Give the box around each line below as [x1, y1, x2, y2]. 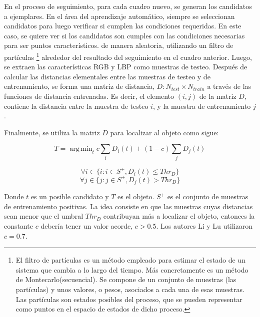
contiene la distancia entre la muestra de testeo [4, 100, 148, 111]
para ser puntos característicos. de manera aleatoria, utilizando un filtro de [4, 40, 233, 50]
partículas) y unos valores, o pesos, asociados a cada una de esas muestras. [15, 284, 244, 294]
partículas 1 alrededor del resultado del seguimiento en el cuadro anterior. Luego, [4, 50, 252, 62]
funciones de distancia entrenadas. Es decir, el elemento [4, 91, 174, 101]
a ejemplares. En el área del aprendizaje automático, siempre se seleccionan [4, 10, 235, 21]
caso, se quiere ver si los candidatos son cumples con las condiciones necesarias [4, 30, 245, 40]
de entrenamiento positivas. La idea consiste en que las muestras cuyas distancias [4, 201, 253, 211]
